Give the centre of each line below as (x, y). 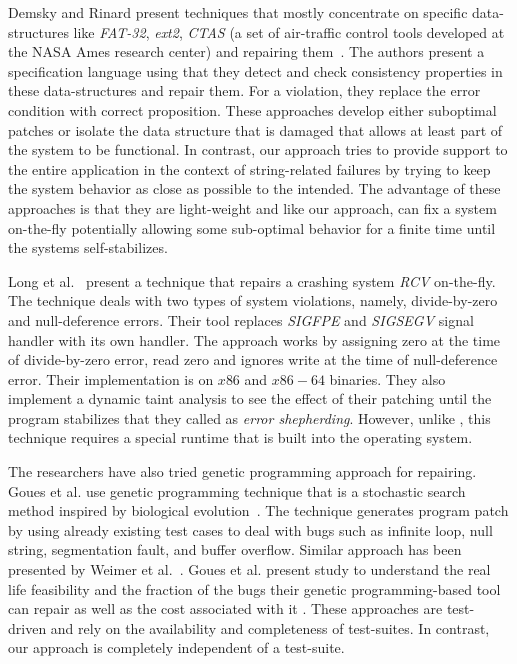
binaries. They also (387, 378)
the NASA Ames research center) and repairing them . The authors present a (246, 51)
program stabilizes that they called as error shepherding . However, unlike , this (249, 417)
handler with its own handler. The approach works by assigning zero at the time (254, 339)
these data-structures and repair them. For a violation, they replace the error (244, 90)
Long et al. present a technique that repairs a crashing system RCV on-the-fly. (252, 280)
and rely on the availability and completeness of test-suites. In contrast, (270, 627)
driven (27, 627)
